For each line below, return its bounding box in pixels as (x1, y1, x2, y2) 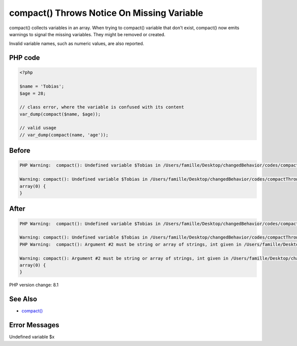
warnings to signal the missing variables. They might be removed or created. (9, 31, 166, 37)
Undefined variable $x (9, 334, 54, 340)
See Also (9, 295, 37, 303)
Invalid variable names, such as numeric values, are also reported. (9, 41, 145, 47)
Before (9, 147, 31, 155)
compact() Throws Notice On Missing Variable (9, 7, 203, 18)
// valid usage (19, 125, 56, 131)
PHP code (9, 53, 40, 62)
